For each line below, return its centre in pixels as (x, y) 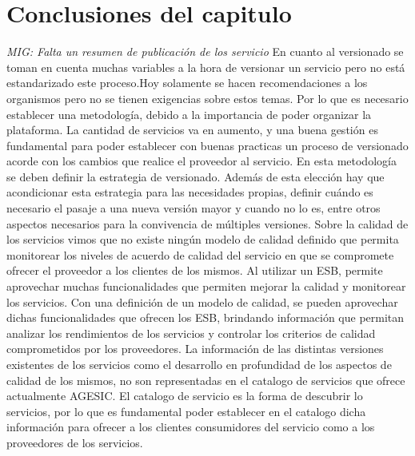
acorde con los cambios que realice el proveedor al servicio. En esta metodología (202, 161)
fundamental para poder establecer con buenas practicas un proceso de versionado (207, 145)
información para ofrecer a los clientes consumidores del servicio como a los (191, 427)
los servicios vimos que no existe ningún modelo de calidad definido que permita (203, 239)
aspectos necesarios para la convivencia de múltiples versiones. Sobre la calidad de (207, 223)
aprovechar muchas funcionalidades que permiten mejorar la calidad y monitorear (206, 286)
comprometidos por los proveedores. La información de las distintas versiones (195, 349)
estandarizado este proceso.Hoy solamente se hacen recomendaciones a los (187, 83)
